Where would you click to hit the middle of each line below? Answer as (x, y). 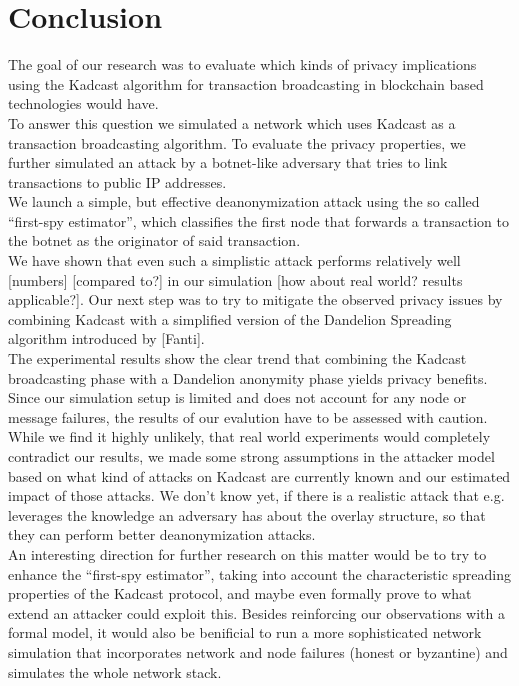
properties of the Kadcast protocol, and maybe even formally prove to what (240, 593)
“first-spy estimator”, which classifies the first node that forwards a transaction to (259, 220)
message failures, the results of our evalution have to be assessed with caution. (248, 416)
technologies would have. (83, 103)
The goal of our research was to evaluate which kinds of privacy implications (242, 64)
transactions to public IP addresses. (117, 181)
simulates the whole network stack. (115, 671)
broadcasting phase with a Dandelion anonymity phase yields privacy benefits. (248, 377)
